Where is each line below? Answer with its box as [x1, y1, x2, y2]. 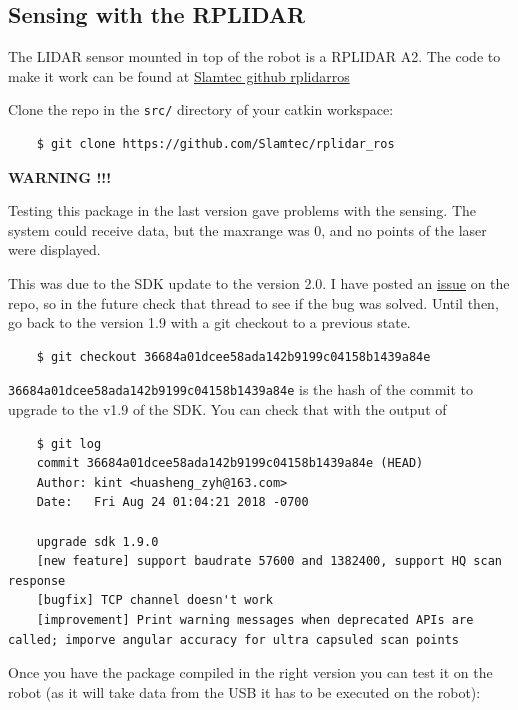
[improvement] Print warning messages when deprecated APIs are [36, 612, 474, 627]
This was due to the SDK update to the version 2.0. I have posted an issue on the [8, 273, 510, 294]
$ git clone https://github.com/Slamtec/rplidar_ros [36, 137, 395, 152]
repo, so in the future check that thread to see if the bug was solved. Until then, [8, 292, 499, 313]
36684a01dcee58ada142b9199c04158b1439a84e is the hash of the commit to [8, 379, 473, 400]
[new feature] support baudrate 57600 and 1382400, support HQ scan [36, 554, 502, 569]
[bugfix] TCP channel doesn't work [36, 593, 273, 608]
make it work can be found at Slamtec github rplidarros [8, 65, 350, 86]
